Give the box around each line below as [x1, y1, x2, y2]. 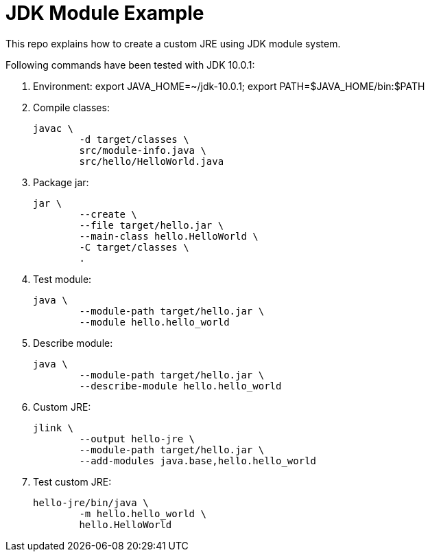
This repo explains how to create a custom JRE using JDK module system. [5, 37, 341, 49]
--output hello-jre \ [79, 433, 195, 444]
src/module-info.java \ [79, 144, 206, 156]
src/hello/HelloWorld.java [79, 155, 224, 167]
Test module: [33, 273, 92, 285]
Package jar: [33, 176, 89, 188]
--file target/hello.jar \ [79, 219, 224, 231]
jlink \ [33, 422, 74, 433]
